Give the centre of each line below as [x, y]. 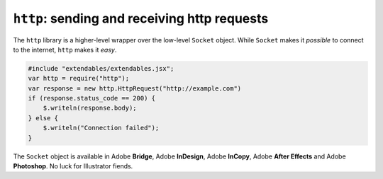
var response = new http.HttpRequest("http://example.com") [135, 88]
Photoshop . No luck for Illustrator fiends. [73, 166]
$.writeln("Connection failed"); [101, 128]
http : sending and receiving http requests [141, 18]
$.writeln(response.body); [90, 108]
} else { [43, 118]
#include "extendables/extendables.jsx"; [101, 68]
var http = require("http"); [79, 79]
